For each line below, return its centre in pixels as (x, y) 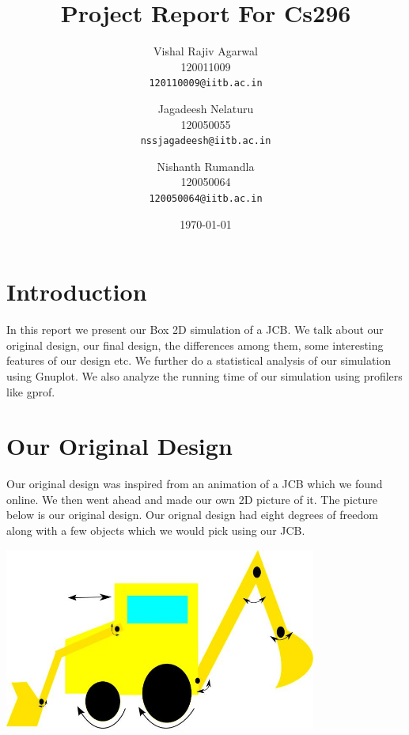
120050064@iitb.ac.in (206, 199)
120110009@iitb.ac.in (206, 83)
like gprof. (31, 391)
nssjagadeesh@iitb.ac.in (206, 141)
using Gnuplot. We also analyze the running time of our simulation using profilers (204, 375)
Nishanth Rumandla (206, 166)
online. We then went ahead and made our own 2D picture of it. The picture (192, 499)
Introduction (77, 292)
